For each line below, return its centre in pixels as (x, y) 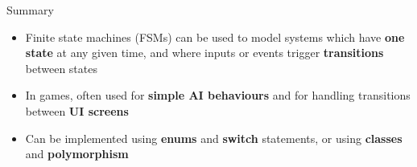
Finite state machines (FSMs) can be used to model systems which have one (215, 37)
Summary (30, 10)
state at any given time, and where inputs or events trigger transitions (204, 53)
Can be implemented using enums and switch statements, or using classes (214, 138)
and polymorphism (77, 154)
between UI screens (77, 110)
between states (61, 68)
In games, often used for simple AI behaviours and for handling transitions (218, 95)
